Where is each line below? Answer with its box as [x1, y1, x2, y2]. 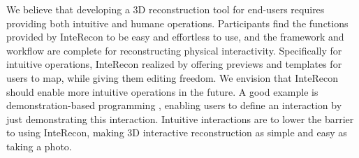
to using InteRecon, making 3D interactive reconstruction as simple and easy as [6, 125, 347, 140]
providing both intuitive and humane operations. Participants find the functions [6, 15, 349, 30]
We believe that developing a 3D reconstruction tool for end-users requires [6, 2, 325, 16]
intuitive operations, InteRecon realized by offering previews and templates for [6, 57, 342, 71]
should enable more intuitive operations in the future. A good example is [6, 84, 318, 99]
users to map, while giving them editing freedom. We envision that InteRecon [6, 70, 338, 85]
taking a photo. [6, 138, 72, 153]
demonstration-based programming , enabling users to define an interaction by [6, 98, 342, 113]
